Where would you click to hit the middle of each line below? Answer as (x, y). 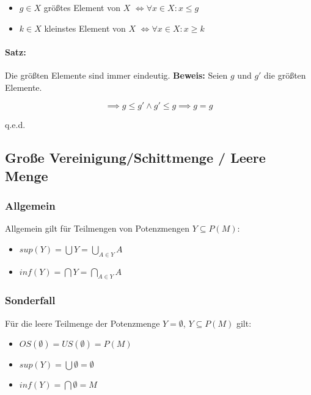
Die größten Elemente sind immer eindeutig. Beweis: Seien (116, 75)
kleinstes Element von (85, 28)
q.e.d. (15, 125)
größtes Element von (82, 7)
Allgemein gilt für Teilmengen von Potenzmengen (97, 228)
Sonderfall (30, 300)
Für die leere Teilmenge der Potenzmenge (82, 323)
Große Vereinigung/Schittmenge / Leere (135, 158)
